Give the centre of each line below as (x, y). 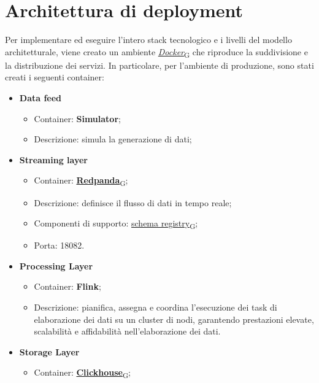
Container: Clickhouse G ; (82, 373)
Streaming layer (53, 159)
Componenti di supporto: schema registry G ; (116, 224)
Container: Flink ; (67, 286)
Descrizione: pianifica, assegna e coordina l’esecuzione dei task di (156, 307)
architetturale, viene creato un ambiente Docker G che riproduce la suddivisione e (156, 52)
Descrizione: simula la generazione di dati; (113, 139)
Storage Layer (49, 351)
